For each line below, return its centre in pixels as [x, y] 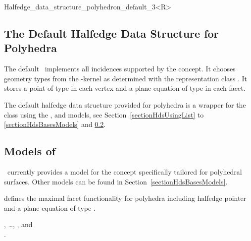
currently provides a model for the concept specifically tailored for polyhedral [125, 171]
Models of [30, 151]
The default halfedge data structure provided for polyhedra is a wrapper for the [125, 104]
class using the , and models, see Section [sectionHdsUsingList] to [104, 114]
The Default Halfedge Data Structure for [111, 33]
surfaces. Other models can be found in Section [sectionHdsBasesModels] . [116, 181]
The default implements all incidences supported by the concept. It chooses [120, 69]
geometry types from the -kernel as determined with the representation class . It [125, 78]
